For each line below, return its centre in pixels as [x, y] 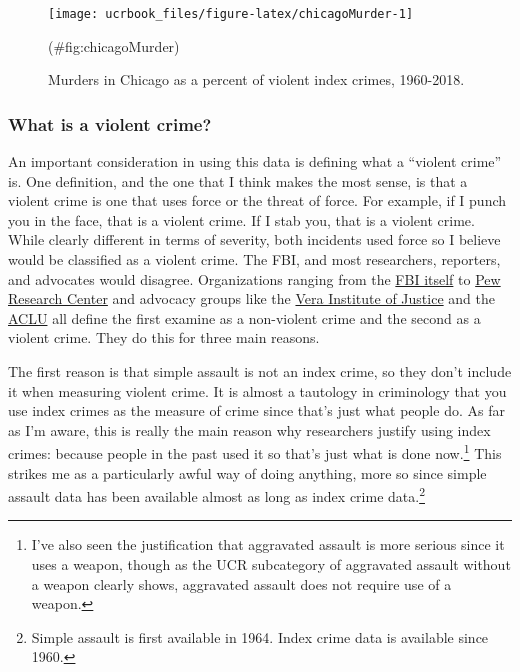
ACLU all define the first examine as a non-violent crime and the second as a [244, 317]
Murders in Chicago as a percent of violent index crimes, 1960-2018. [256, 79]
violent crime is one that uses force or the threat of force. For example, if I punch [257, 200]
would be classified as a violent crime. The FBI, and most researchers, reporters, [254, 259]
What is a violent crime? [110, 123]
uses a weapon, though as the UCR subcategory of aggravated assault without [271, 564]
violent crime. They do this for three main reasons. [164, 337]
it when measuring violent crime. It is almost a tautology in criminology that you [257, 390]
